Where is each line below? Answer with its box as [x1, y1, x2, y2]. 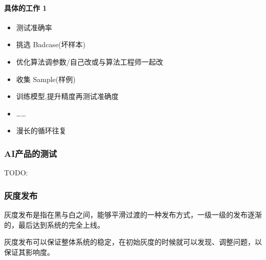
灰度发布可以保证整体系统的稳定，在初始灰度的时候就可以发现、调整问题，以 [4, 236, 262, 247]
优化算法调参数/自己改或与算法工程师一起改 [16, 56, 163, 67]
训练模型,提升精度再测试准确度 [16, 91, 119, 102]
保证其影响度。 [4, 246, 54, 257]
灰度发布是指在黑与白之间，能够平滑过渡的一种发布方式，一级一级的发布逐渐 [4, 209, 262, 219]
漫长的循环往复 [16, 125, 66, 136]
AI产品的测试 [4, 147, 57, 159]
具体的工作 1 [4, 2, 47, 13]
